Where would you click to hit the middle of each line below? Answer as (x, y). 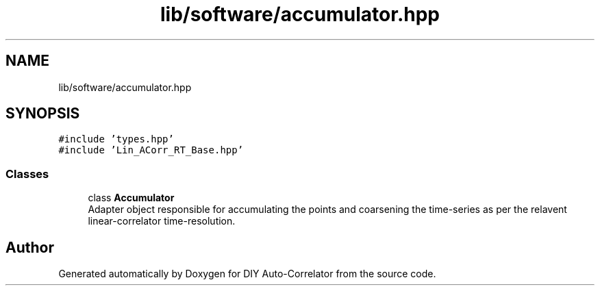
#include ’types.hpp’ (116, 139)
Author (30, 247)
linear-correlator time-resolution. (162, 221)
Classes (27, 174)
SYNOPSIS (43, 114)
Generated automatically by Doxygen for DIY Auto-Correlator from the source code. (247, 274)
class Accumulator (131, 198)
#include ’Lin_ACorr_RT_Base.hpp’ (151, 150)
